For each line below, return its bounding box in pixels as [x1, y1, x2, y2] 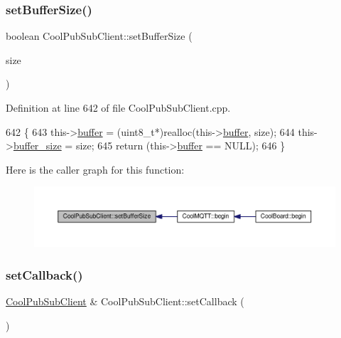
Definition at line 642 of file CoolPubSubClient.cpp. [6, 100, 231, 115]
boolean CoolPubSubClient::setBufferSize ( [6, 28, 193, 43]
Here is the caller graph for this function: [6, 162, 185, 176]
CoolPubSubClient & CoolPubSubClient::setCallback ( [6, 294, 244, 309]
